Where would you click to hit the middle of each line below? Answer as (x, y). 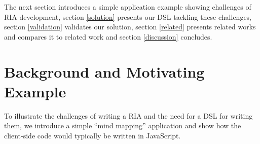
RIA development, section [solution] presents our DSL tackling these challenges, (128, 16)
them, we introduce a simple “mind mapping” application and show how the (123, 125)
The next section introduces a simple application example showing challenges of (128, 7)
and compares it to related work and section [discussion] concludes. (108, 36)
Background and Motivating (104, 71)
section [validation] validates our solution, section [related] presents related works (130, 27)
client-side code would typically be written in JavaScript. (92, 135)
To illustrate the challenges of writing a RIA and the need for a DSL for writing (128, 115)
